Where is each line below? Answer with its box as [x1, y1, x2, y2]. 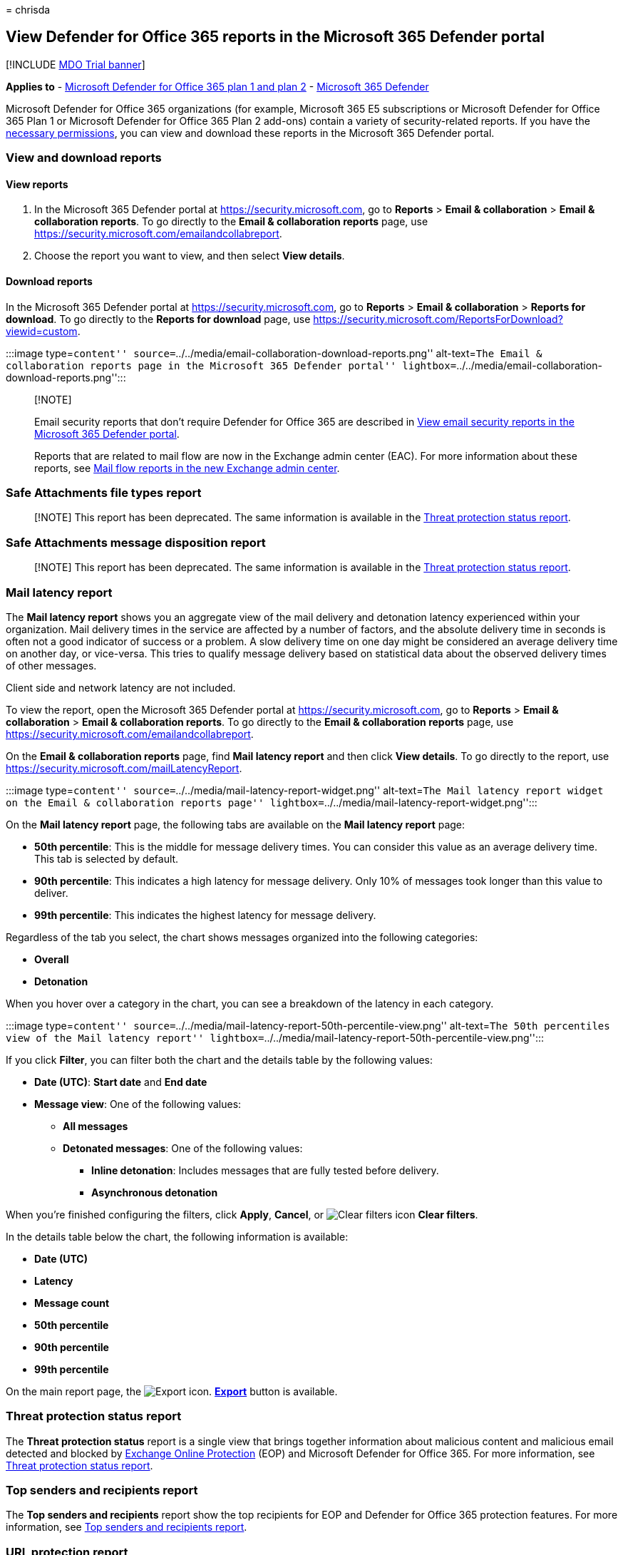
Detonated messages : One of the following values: [63, 1141, 303, 1154]
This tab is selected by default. [34, 852, 179, 865]
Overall [34, 953, 69, 965]
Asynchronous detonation [91, 1186, 218, 1199]
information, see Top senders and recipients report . [6, 1521, 247, 1534]
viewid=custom [6, 324, 78, 337]
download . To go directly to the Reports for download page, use [6, 312, 311, 325]
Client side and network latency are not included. [6, 681, 236, 694]
